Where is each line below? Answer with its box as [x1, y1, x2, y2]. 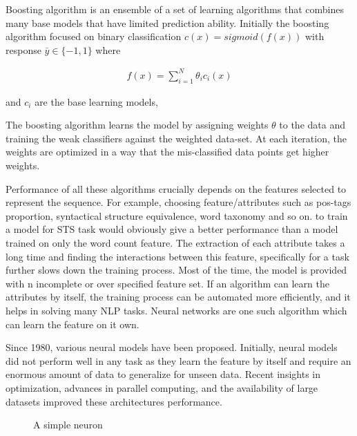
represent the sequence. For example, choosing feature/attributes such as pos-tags [6, 195, 351, 209]
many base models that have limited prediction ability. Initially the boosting [6, 15, 329, 30]
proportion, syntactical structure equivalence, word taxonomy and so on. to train [6, 208, 348, 222]
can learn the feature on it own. [6, 316, 139, 331]
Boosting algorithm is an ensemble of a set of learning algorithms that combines [6, 2, 344, 16]
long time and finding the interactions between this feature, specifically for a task [6, 249, 349, 263]
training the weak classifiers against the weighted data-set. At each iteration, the [6, 131, 347, 145]
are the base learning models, [35, 94, 158, 108]
